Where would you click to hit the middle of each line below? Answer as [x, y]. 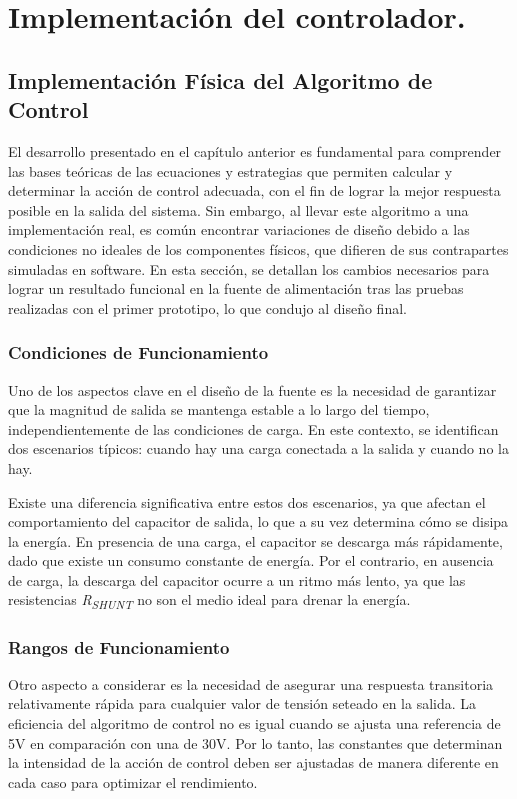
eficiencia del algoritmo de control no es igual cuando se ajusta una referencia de [254, 723]
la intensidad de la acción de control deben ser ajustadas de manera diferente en [253, 762]
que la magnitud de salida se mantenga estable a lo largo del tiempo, [219, 409]
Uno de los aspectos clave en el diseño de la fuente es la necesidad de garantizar [252, 389]
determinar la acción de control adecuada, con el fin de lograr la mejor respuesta [254, 190]
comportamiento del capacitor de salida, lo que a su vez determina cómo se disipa [258, 521]
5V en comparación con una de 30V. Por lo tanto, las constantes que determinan [255, 742]
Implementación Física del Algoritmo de [220, 79]
